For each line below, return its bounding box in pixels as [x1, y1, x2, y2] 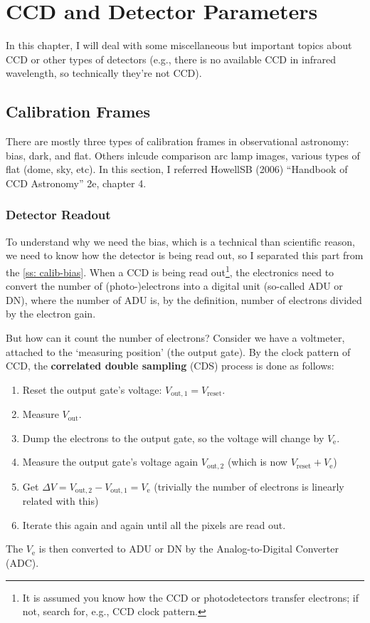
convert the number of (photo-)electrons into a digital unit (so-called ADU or [6, 278, 343, 293]
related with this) [22, 493, 99, 508]
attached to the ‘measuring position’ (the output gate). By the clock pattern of [6, 344, 351, 359]
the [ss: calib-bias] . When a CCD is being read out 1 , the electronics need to [6, 262, 334, 279]
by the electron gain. [6, 306, 96, 321]
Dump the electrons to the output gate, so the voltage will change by [22, 430, 324, 445]
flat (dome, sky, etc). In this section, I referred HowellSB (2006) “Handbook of [6, 162, 348, 177]
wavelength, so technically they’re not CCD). [6, 66, 202, 80]
